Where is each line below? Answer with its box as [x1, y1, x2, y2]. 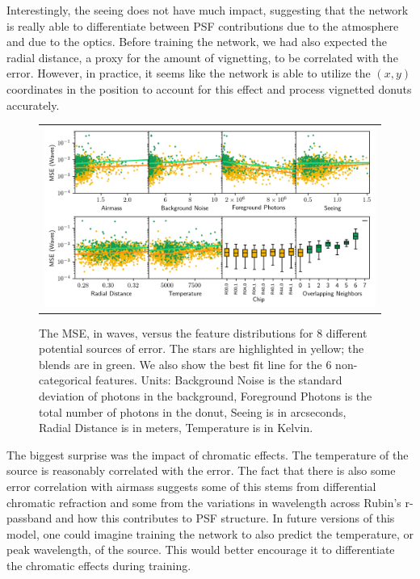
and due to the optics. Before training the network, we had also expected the [6, 33, 388, 50]
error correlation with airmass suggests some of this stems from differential [6, 477, 376, 494]
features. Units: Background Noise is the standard [95, 371, 342, 388]
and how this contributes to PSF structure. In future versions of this [55, 510, 395, 527]
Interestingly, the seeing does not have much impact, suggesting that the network [6, 2, 409, 18]
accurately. [6, 96, 60, 113]
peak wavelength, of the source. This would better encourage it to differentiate [6, 541, 395, 558]
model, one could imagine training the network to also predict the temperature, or [6, 525, 414, 542]
